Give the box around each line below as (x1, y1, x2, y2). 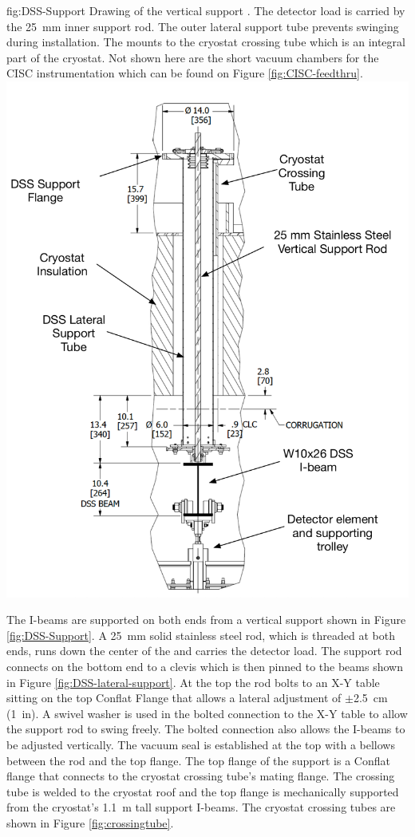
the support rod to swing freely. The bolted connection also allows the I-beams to (6, 721, 405, 737)
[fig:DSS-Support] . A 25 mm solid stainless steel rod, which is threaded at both (6, 626, 395, 643)
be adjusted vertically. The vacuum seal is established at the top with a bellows (6, 736, 395, 753)
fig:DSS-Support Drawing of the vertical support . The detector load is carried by (6, 2, 405, 18)
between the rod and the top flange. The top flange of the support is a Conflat (6, 752, 390, 768)
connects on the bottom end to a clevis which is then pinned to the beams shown (6, 658, 403, 675)
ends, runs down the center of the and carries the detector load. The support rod (6, 642, 402, 659)
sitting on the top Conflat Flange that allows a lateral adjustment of (6, 689, 342, 706)
